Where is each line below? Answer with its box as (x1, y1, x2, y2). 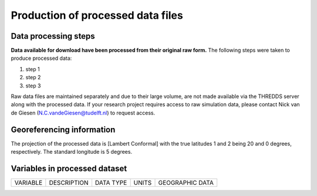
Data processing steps (11, 31, 95, 41)
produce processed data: (11, 55, 72, 62)
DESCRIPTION (49, 179, 89, 187)
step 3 (25, 82, 41, 89)
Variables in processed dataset (11, 163, 127, 173)
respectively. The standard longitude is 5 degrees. (11, 148, 132, 156)
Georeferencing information (11, 124, 116, 134)
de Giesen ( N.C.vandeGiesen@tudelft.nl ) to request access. (11, 109, 156, 116)
